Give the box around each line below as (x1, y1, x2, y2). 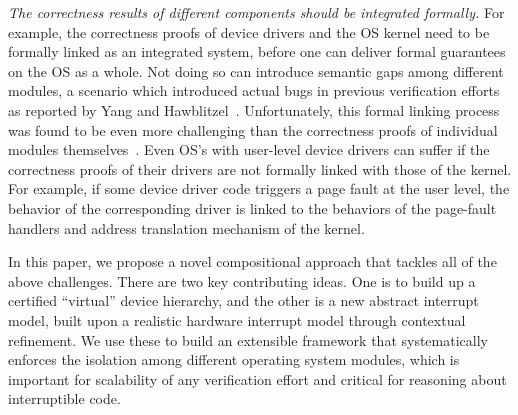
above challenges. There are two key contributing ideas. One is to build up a (8, 270, 476, 291)
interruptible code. (8, 388, 121, 409)
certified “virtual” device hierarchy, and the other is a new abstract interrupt (8, 290, 479, 311)
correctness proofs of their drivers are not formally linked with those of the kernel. (8, 158, 512, 179)
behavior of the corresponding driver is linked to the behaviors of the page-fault (8, 197, 497, 218)
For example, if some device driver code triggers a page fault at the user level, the (8, 178, 510, 199)
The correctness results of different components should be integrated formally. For (8, 2, 505, 22)
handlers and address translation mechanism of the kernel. (8, 217, 365, 238)
